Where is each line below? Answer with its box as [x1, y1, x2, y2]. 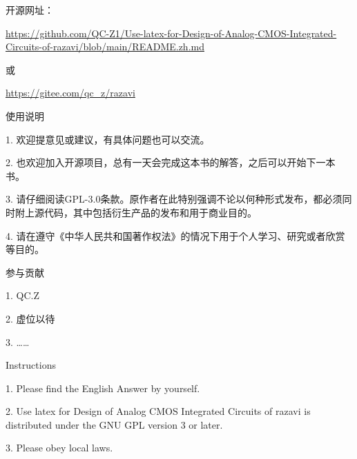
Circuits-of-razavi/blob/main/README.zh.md [6, 39, 204, 54]
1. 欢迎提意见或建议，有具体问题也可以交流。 [6, 132, 210, 146]
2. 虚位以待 [6, 311, 55, 325]
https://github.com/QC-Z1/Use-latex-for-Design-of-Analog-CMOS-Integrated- [6, 25, 337, 40]
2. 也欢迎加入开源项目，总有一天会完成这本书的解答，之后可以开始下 [6, 155, 316, 170]
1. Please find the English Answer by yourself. [6, 380, 200, 395]
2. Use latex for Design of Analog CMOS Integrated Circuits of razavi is [6, 404, 311, 418]
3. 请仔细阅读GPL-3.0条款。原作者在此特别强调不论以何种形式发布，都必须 [6, 192, 342, 206]
